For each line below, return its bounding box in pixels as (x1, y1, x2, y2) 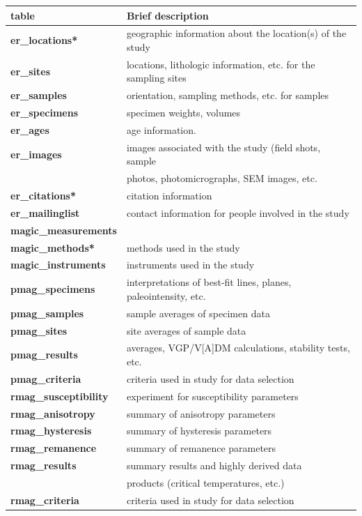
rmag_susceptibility (10, 388, 109, 403)
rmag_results (10, 458, 77, 473)
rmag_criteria (10, 492, 79, 507)
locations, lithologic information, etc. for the (126, 56, 315, 71)
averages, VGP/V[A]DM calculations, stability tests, (126, 340, 350, 355)
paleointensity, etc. (126, 288, 206, 303)
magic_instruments (10, 257, 106, 272)
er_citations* (10, 188, 77, 203)
